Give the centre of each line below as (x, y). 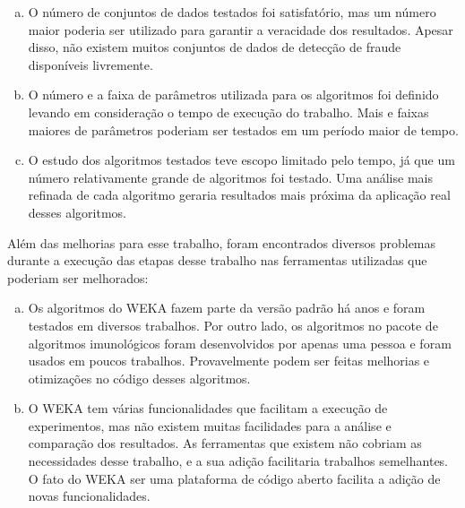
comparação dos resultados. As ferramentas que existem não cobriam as (225, 443)
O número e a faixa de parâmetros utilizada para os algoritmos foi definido (233, 95)
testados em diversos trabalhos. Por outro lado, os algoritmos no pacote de (233, 325)
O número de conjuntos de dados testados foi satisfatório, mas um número (232, 12)
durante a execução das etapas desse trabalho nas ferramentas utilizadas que (217, 260)
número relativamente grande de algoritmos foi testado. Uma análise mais (230, 177)
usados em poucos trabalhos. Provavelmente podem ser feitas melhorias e (229, 361)
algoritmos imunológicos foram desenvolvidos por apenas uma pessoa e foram (240, 343)
